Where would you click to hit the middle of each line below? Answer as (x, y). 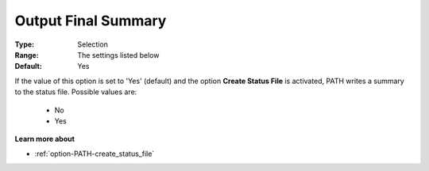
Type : (25, 44)
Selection (93, 44)
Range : (27, 55)
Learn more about (45, 139)
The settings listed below (118, 55)
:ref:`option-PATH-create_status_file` (95, 154)
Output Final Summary (91, 21)
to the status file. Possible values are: (76, 92)
